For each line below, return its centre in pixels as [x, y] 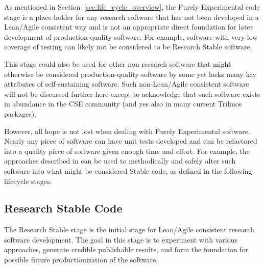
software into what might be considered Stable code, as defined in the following [128, 170]
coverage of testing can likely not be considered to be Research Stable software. [128, 47]
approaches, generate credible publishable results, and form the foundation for [126, 249]
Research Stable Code [63, 208]
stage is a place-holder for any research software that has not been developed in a [131, 17]
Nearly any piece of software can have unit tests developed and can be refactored [131, 141]
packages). [20, 113]
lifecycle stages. [28, 181]
